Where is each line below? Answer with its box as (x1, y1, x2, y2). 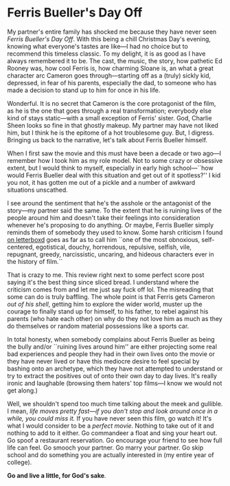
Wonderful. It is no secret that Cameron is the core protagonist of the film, (7, 99, 216, 107)
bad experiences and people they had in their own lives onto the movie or (7, 349, 215, 358)
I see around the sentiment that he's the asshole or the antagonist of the (7, 199, 211, 207)
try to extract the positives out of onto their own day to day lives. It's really (7, 371, 218, 379)
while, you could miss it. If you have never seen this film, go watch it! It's (7, 414, 212, 422)
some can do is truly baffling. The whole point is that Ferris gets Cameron (7, 292, 215, 300)
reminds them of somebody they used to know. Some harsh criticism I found (7, 228, 223, 236)
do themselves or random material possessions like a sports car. (7, 322, 189, 330)
